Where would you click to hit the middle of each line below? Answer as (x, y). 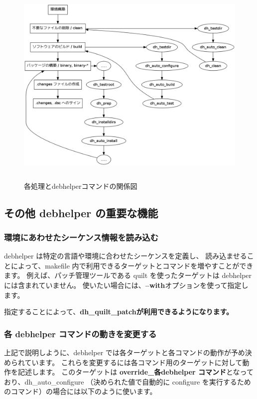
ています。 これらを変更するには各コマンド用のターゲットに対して (133, 362)
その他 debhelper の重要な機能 (81, 212)
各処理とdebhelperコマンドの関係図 (81, 186)
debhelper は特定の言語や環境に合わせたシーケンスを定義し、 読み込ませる (126, 256)
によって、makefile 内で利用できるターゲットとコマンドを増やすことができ (132, 265)
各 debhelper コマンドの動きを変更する (80, 333)
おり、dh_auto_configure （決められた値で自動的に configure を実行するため (128, 381)
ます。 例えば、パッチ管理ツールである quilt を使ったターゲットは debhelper (128, 275)
